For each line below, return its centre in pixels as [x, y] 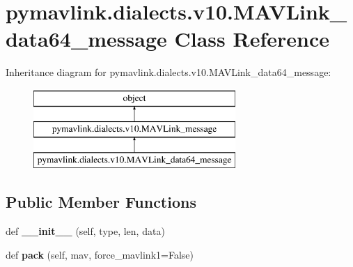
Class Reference [252, 39]
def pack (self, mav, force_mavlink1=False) [100, 254]
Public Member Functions [101, 202]
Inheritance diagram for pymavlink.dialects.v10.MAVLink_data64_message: [168, 72]
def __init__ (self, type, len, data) [85, 231]
